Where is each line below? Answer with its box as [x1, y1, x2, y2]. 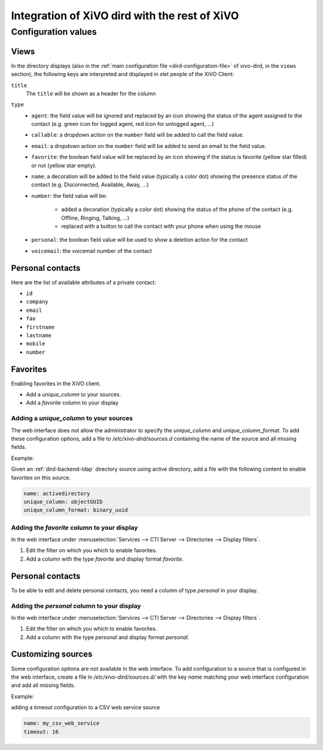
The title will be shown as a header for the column [26, 90, 156, 97]
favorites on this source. [11, 474, 71, 481]
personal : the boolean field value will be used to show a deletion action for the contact [31, 236, 248, 243]
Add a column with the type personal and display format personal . [26, 633, 190, 641]
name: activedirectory [23, 490, 90, 497]
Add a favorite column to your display [26, 399, 119, 406]
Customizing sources [11, 649, 93, 659]
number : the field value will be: [31, 192, 107, 199]
